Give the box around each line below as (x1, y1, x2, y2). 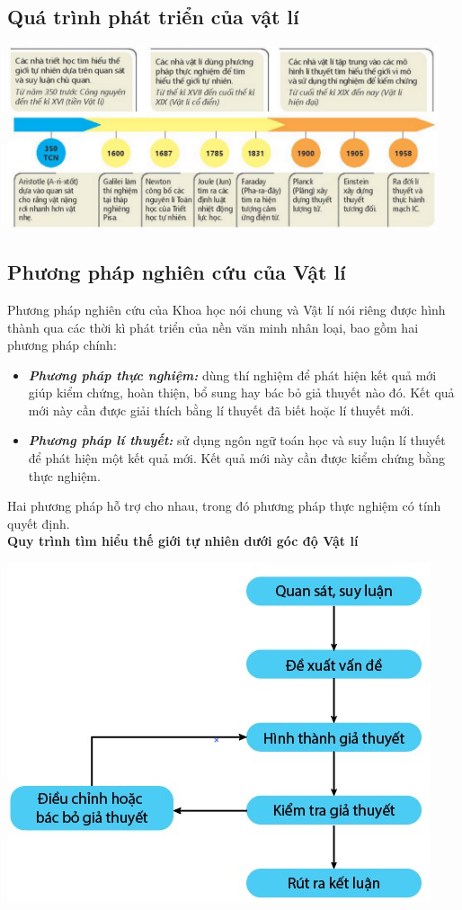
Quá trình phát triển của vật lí (7, 3, 299, 31)
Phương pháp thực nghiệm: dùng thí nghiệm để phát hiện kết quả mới (28, 365, 437, 384)
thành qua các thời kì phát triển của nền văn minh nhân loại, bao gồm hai (7, 317, 419, 336)
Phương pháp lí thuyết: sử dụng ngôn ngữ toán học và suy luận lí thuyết (28, 431, 446, 450)
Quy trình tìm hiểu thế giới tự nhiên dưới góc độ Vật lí (7, 531, 359, 550)
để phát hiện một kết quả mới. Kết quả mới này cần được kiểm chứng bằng (28, 449, 445, 468)
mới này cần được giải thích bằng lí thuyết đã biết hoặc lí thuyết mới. (28, 400, 414, 419)
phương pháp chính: (7, 335, 117, 354)
